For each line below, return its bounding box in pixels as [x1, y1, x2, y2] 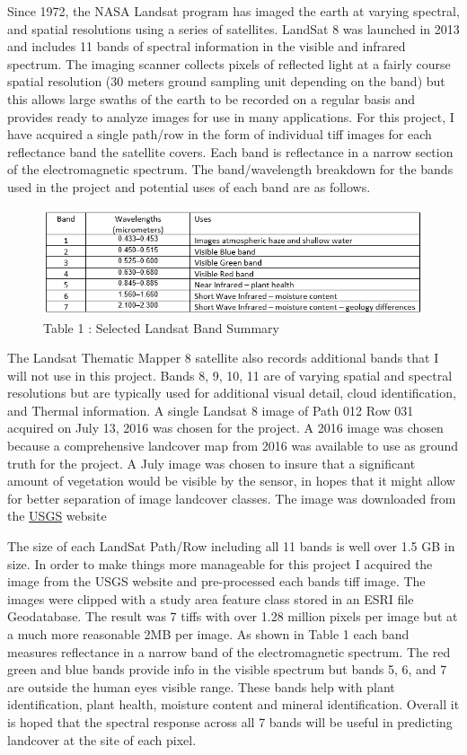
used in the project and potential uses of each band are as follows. [7, 177, 371, 196]
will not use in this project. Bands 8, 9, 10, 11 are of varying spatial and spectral [7, 365, 453, 384]
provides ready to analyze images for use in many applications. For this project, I [7, 107, 454, 126]
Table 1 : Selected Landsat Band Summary [43, 318, 280, 337]
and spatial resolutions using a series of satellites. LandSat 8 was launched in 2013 [7, 19, 460, 38]
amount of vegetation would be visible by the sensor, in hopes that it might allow [7, 471, 455, 490]
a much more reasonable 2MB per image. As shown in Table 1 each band [7, 625, 410, 643]
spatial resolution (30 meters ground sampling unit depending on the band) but [7, 72, 445, 91]
